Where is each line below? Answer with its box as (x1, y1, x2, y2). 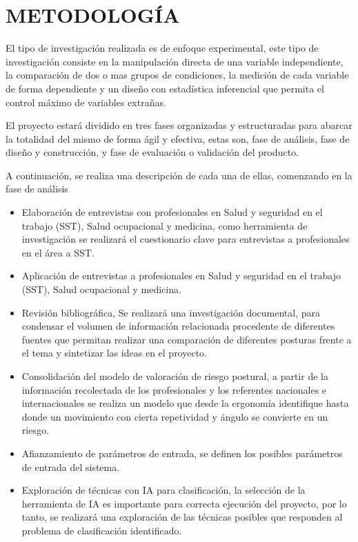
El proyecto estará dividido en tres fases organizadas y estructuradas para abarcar (6, 118, 352, 132)
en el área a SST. (21, 245, 95, 259)
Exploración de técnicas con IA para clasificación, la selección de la (21, 483, 306, 497)
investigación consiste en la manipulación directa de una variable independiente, (6, 54, 344, 68)
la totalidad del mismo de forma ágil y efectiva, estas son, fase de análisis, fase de (6, 131, 350, 145)
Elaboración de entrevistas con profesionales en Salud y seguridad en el (21, 205, 323, 219)
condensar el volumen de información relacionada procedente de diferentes (21, 319, 335, 333)
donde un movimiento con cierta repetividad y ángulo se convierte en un (21, 409, 328, 423)
